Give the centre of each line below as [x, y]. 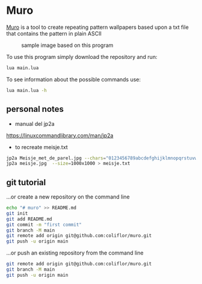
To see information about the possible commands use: [74, 79]
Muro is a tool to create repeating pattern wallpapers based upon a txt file [98, 27]
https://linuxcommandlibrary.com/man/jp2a [60, 135]
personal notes [35, 109]
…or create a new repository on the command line [68, 197]
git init [17, 213]
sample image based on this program [67, 45]
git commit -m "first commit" [44, 224]
